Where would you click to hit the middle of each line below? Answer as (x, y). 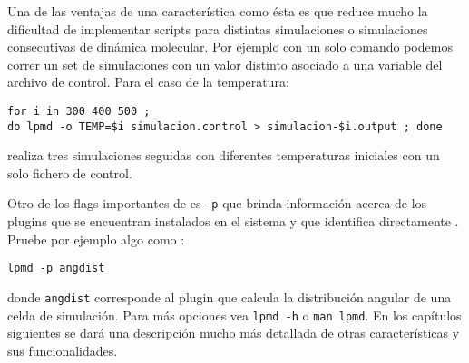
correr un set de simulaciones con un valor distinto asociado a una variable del (225, 64)
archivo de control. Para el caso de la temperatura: (148, 82)
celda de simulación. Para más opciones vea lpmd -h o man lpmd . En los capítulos (234, 315)
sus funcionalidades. (63, 350)
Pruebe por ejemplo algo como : (96, 239)
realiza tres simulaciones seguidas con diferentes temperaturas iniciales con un (224, 155)
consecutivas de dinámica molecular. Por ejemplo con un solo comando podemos (230, 47)
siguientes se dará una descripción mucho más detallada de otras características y (234, 333)
